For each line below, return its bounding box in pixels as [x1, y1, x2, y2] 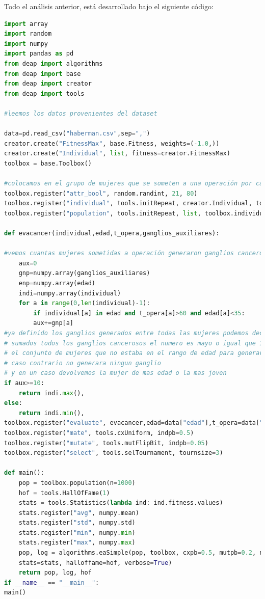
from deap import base [4, 70, 81, 77]
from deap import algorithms [4, 60, 103, 67]
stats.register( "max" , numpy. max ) [18, 539, 136, 547]
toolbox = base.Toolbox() [4, 159, 92, 167]
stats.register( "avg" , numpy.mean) [18, 509, 139, 516]
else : [4, 399, 22, 407]
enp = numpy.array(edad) [18, 280, 95, 287]
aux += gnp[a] [33, 319, 74, 327]
